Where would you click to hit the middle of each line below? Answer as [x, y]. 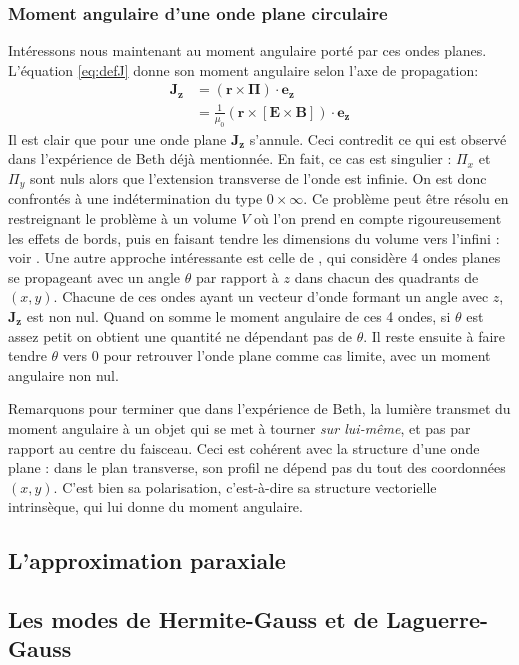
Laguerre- [437, 619]
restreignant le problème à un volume [122, 218]
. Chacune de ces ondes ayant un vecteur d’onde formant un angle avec [271, 296]
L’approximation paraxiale [147, 560]
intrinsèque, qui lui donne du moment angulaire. [155, 506]
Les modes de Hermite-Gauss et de [193, 619]
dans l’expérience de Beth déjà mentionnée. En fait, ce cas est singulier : [230, 158]
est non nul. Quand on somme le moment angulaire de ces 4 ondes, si [238, 315]
